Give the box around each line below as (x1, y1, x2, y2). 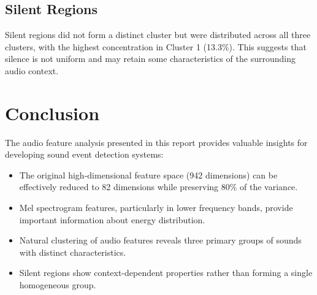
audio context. (5, 64, 59, 77)
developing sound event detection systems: (5, 148, 164, 161)
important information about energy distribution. (19, 213, 205, 226)
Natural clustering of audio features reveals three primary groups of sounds (19, 234, 302, 247)
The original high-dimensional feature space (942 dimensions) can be (19, 168, 278, 181)
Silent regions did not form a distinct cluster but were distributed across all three (5, 28, 311, 41)
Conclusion (5, 100, 100, 125)
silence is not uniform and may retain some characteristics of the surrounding (5, 52, 296, 65)
